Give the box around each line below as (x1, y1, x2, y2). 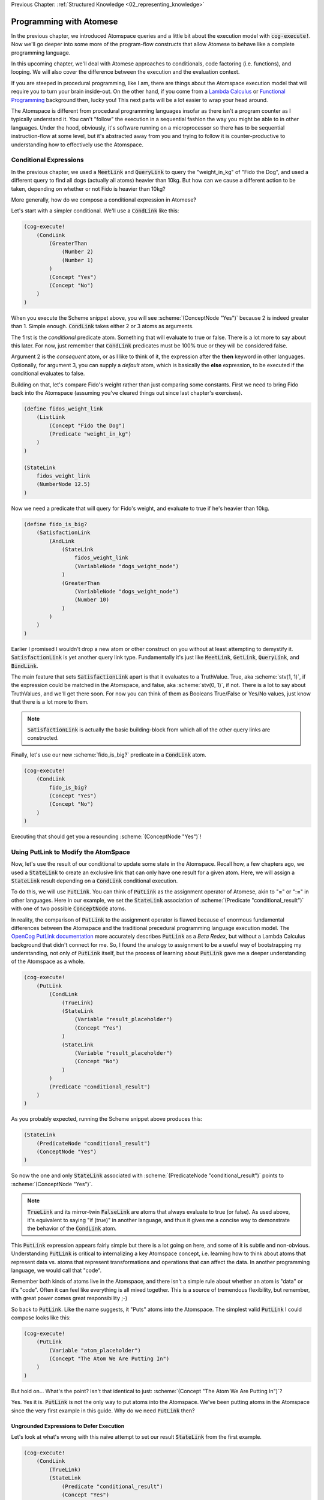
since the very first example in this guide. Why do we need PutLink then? (11, 1407, 195, 1414)
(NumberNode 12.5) (36, 481, 91, 488)
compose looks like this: (11, 1314, 71, 1321)
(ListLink (36, 414, 65, 421)
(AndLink (49, 538, 75, 544)
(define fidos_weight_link (23, 405, 103, 412)
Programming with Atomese (11, 16, 118, 26)
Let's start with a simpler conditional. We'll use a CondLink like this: (11, 207, 179, 214)
